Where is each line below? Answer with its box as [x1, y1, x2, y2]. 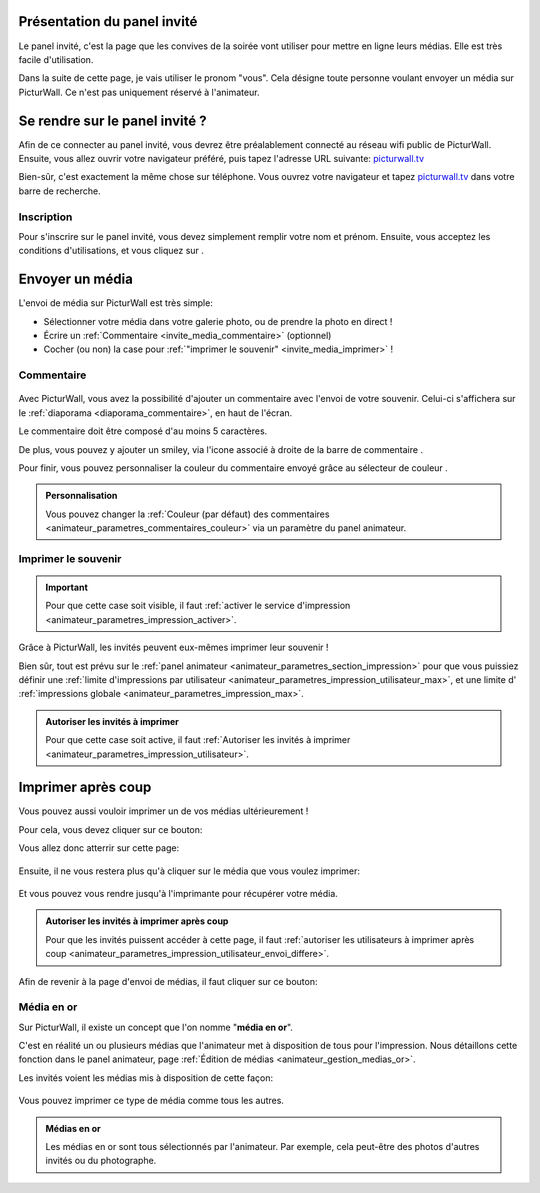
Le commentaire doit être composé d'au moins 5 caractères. [18, 425, 268, 437]
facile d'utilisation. [18, 53, 94, 65]
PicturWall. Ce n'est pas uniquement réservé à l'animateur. [18, 86, 260, 98]
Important [45, 581, 89, 594]
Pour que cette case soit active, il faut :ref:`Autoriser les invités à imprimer [45, 734, 351, 746]
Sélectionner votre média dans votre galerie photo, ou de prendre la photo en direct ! [43, 315, 393, 327]
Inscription [18, 210, 73, 224]
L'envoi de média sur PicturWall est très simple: [18, 297, 214, 309]
